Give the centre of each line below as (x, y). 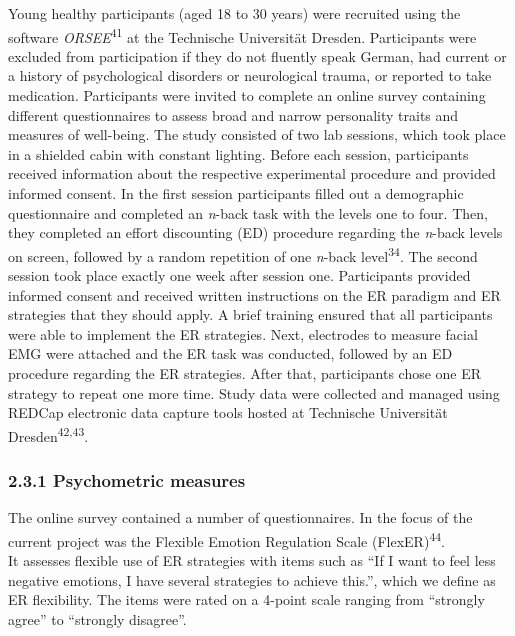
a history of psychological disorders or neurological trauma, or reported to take (250, 75)
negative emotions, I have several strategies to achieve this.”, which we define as (252, 579)
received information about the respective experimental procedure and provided (252, 173)
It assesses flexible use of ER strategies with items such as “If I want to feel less (252, 560)
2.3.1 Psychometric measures (127, 479)
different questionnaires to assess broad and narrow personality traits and (233, 114)
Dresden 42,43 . (48, 434)
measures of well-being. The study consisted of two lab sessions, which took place (257, 134)
